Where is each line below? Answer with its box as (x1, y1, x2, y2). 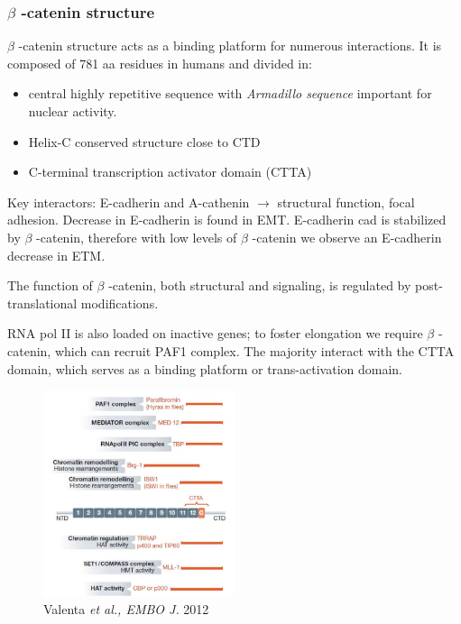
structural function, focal (277, 192, 415, 211)
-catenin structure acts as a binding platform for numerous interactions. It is (18, 36, 442, 55)
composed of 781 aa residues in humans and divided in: (7, 53, 312, 72)
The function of (7, 276, 93, 295)
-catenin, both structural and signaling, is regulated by (108, 276, 411, 295)
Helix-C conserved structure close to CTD (28, 132, 261, 151)
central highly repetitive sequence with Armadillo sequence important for (28, 84, 432, 103)
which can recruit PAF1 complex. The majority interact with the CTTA (54, 341, 455, 360)
